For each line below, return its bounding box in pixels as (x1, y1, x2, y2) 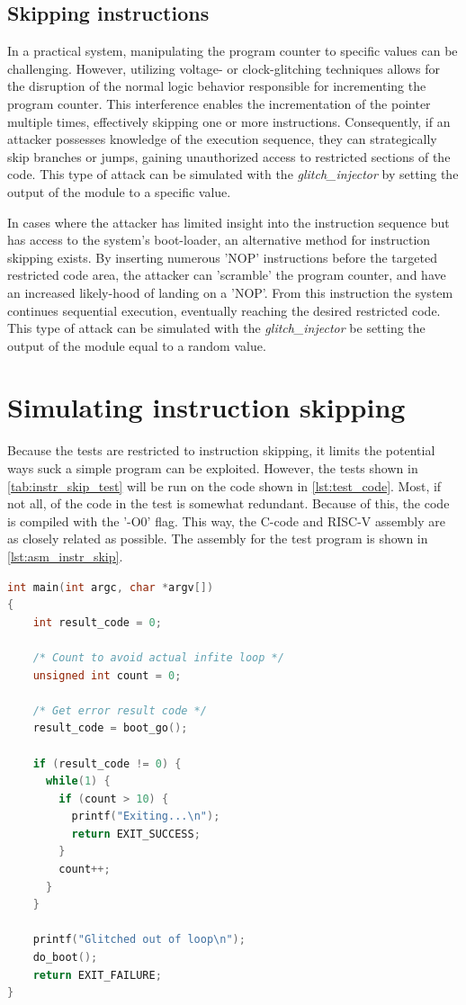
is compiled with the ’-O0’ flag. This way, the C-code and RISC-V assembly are (7, 511, 445, 530)
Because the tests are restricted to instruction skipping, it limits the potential (7, 441, 435, 460)
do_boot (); (32, 951, 98, 965)
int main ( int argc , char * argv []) (7, 580, 214, 594)
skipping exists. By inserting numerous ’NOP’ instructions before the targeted (7, 247, 437, 266)
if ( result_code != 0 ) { (32, 757, 182, 770)
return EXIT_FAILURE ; (32, 968, 162, 982)
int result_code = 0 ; (32, 615, 162, 629)
